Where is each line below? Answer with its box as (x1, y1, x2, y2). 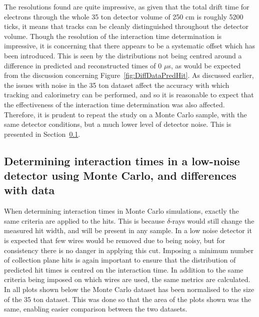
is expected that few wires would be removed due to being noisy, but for (4, 235, 225, 246)
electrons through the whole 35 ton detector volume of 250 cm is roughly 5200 (4, 11, 243, 21)
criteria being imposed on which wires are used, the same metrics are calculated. (4, 274, 250, 285)
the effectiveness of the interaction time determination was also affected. (4, 99, 225, 109)
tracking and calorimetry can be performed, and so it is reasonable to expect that (4, 89, 254, 100)
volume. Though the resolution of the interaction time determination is (4, 30, 222, 41)
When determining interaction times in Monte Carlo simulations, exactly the (4, 206, 239, 216)
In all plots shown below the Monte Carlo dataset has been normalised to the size (4, 284, 254, 295)
